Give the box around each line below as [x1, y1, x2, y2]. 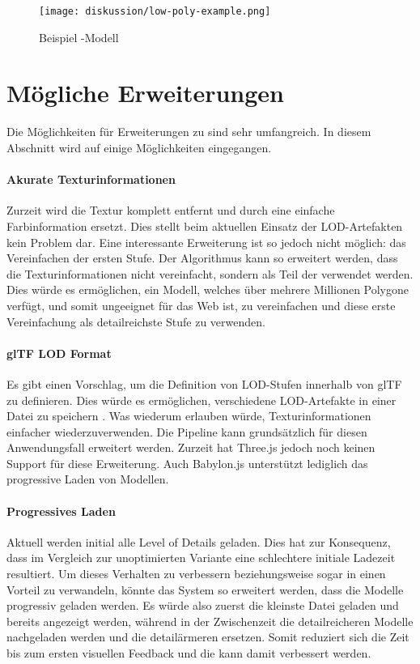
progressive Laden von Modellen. [6, 470, 169, 487]
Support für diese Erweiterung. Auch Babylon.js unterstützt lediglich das [6, 454, 368, 471]
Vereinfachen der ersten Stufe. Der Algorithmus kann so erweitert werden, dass [6, 249, 398, 266]
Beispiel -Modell [39, 28, 119, 45]
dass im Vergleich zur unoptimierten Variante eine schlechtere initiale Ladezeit [6, 549, 396, 566]
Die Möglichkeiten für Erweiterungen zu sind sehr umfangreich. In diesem [6, 123, 371, 140]
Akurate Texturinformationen [6, 171, 176, 188]
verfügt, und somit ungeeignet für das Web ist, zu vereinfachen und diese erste [6, 296, 396, 313]
